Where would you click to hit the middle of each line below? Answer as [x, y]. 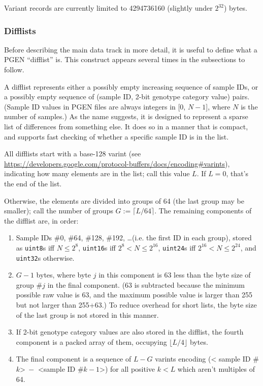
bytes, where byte [64, 275]
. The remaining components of [203, 211]
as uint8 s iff [35, 247]
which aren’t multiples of [216, 368]
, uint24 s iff [177, 247]
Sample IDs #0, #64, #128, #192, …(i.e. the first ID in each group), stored [134, 238]
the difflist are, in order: [41, 220]
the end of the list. [33, 183]
